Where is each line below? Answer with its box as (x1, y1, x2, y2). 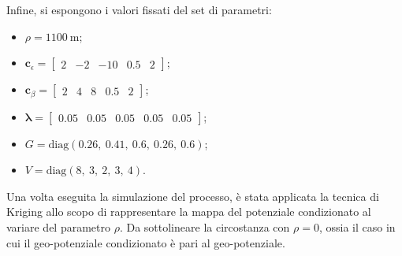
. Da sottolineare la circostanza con (119, 219, 290, 236)
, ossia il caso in (318, 219, 396, 236)
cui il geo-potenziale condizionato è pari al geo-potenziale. (6, 234, 285, 250)
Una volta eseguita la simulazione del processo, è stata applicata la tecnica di (6, 187, 379, 204)
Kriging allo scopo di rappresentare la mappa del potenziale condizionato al (6, 203, 371, 220)
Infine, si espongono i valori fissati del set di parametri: (6, 2, 272, 17)
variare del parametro (6, 219, 110, 236)
